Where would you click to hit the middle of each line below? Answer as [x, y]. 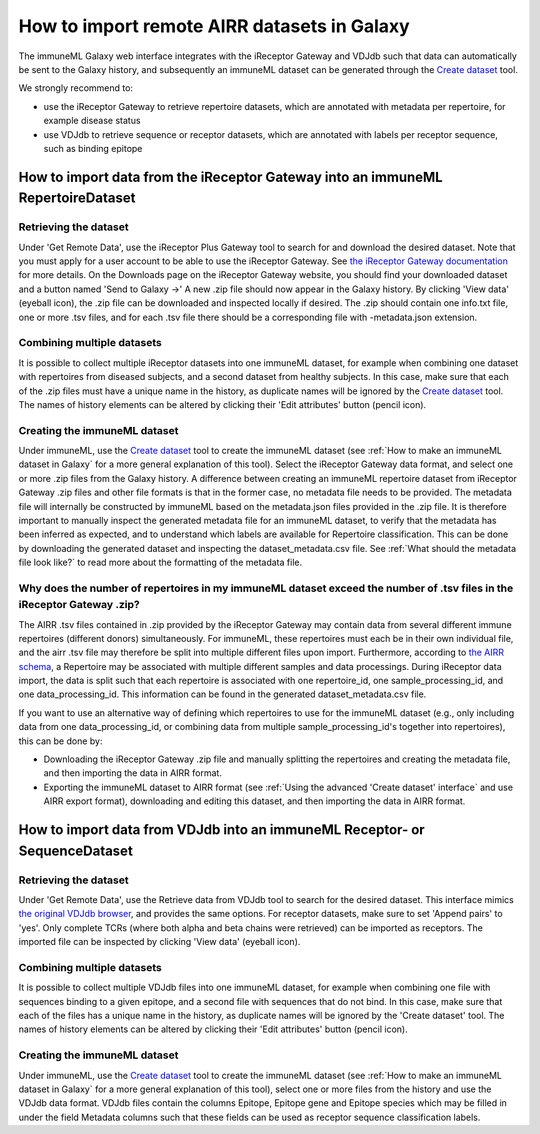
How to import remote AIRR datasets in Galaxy [214, 26]
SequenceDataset [76, 850]
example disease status [92, 121]
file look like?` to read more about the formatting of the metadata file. [160, 562]
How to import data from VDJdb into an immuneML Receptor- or [221, 829]
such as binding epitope [93, 148]
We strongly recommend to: [76, 88]
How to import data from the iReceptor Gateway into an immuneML [231, 176]
